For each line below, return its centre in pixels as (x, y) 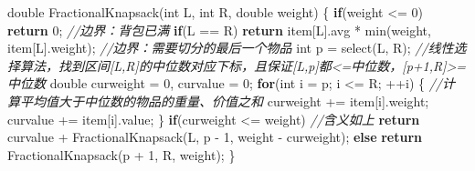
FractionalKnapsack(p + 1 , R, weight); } (121, 154)
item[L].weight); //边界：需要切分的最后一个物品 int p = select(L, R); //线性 (231, 48)
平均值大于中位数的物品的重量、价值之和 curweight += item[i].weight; (224, 101)
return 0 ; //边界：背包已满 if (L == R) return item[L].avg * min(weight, (219, 30)
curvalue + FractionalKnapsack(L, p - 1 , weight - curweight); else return (215, 137)
